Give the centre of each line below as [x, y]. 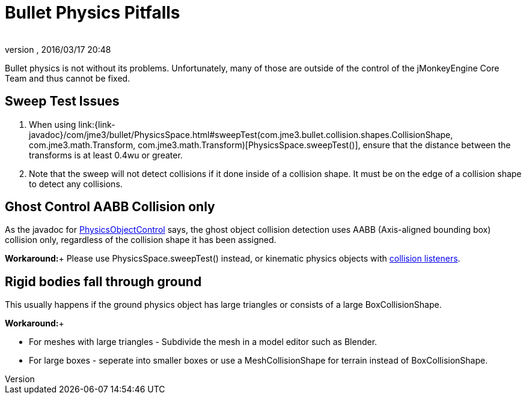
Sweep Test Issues [62, 101]
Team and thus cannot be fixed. [68, 78]
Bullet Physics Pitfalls [93, 13]
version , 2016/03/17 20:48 [58, 49]
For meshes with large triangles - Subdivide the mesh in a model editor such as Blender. [203, 342]
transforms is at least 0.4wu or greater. [106, 155]
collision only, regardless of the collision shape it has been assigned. [141, 240]
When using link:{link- [72, 124]
